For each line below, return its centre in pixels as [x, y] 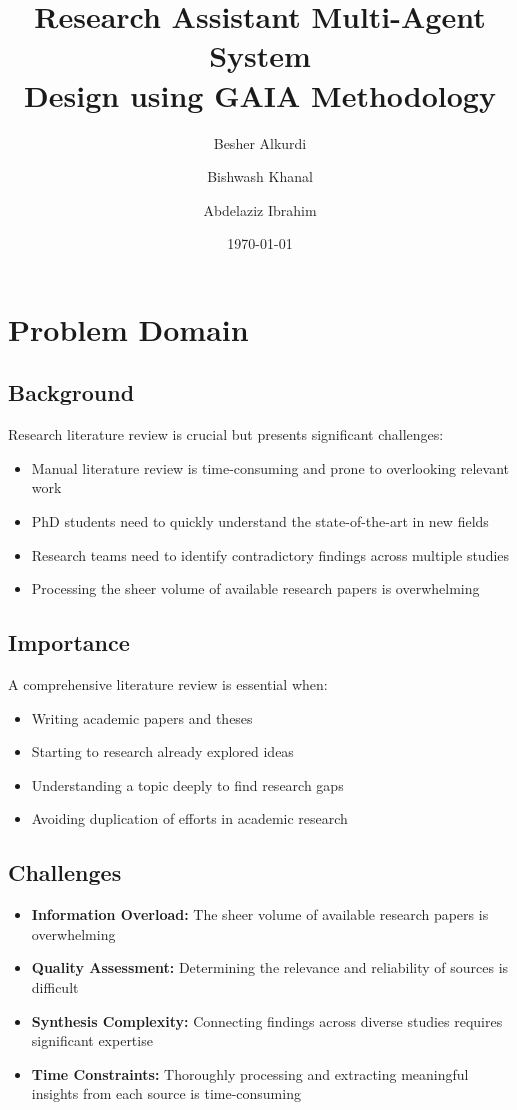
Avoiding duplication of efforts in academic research [189, 818]
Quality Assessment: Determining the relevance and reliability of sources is [270, 967]
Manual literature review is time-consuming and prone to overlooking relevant [270, 467]
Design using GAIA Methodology [260, 94]
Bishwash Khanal [260, 176]
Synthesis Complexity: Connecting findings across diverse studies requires [267, 1020]
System [260, 55]
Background [71, 392]
